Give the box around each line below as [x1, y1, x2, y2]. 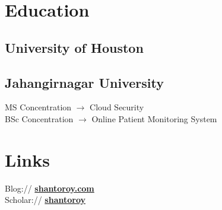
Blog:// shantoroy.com [5, 182, 94, 194]
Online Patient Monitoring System [91, 112, 217, 125]
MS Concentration [5, 101, 72, 113]
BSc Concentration [5, 112, 74, 125]
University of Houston [5, 38, 144, 56]
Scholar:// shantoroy [5, 193, 85, 206]
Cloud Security [90, 101, 144, 113]
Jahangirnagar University [5, 73, 164, 91]
